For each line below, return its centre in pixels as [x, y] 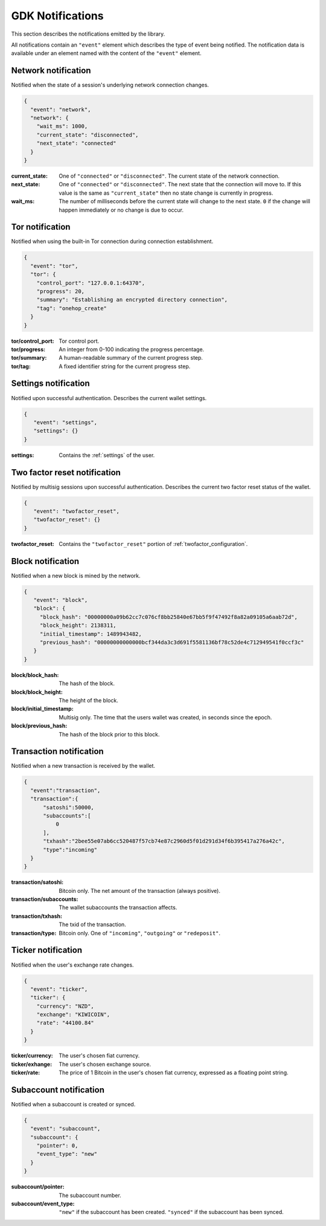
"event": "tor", [54, 266]
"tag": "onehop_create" [72, 308]
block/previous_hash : [39, 726]
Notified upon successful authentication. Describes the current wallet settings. [109, 398]
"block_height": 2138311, [78, 625]
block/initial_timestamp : [42, 709]
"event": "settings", [66, 422]
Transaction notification [57, 752]
